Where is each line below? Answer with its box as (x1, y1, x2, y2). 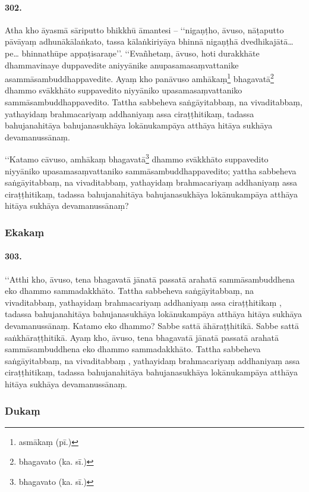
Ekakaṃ (5, 224, 45, 239)
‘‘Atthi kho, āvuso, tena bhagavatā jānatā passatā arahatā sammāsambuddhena (5, 272, 295, 285)
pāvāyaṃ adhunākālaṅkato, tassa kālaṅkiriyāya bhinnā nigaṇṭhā (5, 35, 238, 48)
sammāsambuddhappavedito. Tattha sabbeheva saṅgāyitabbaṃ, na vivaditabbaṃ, (5, 96, 302, 108)
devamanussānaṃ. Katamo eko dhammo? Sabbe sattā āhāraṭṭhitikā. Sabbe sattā (5, 319, 299, 332)
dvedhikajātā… (241, 35, 294, 48)
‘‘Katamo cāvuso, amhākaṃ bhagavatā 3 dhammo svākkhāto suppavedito (5, 151, 269, 165)
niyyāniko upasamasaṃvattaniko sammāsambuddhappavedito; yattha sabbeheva (5, 164, 297, 177)
